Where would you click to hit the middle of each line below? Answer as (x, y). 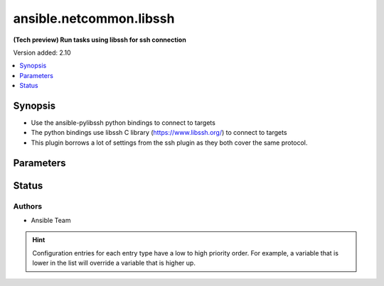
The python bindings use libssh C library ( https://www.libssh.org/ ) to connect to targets (159, 133)
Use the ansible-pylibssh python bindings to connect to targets (123, 123)
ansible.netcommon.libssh (94, 18)
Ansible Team (51, 220)
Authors (28, 206)
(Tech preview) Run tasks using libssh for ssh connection (100, 40)
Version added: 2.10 (42, 53)
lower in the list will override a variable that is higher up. (114, 263)
